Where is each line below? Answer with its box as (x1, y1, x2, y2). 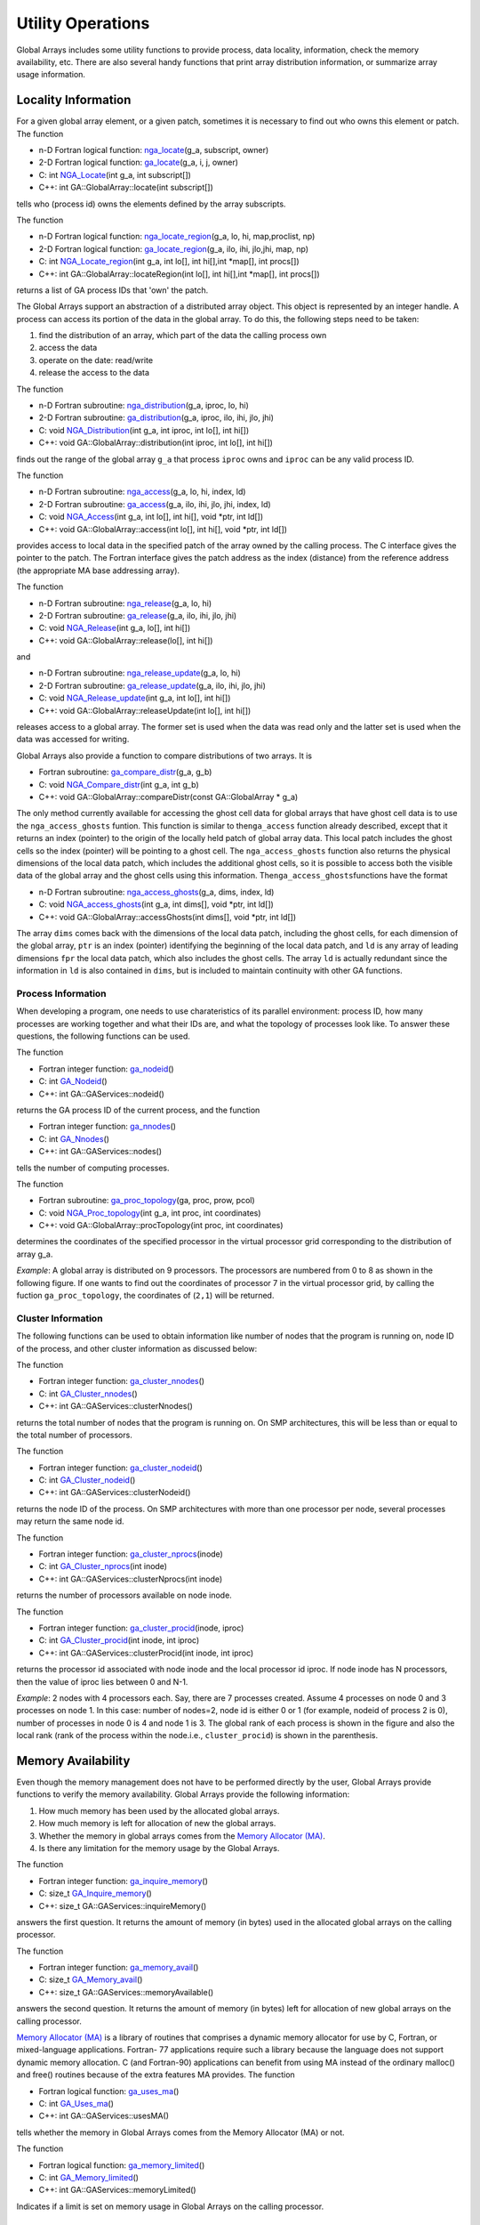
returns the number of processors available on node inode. (16, 1590, 233, 1601)
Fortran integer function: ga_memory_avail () (38, 1962, 199, 1973)
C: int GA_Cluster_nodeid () (38, 1475, 136, 1485)
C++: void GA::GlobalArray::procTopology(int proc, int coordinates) (38, 1220, 284, 1231)
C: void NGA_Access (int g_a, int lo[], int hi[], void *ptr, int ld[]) (38, 512, 264, 522)
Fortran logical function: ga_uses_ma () (38, 2085, 180, 2096)
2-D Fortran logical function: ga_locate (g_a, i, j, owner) (38, 157, 239, 168)
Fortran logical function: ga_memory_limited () (38, 2159, 205, 2171)
